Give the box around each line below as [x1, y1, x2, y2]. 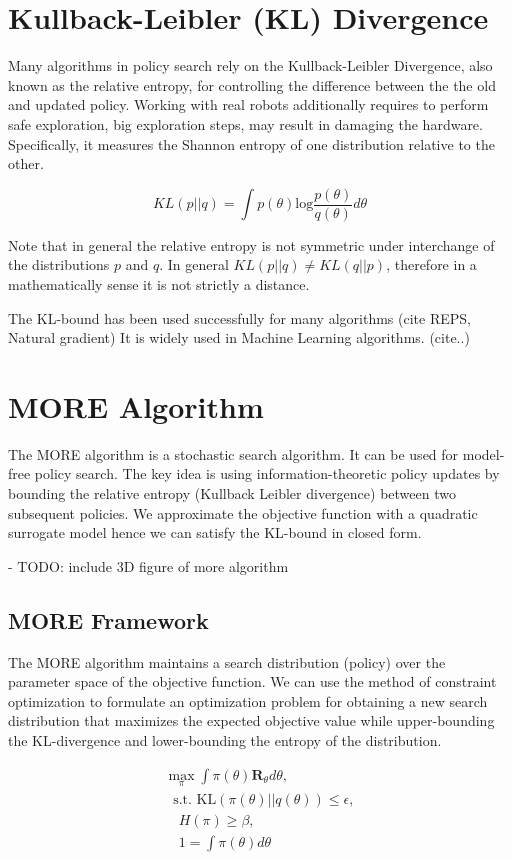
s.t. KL [173, 792, 217, 807]
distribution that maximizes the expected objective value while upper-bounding [8, 710, 495, 731]
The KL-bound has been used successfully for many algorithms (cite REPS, [8, 307, 471, 328]
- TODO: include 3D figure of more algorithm [8, 555, 289, 576]
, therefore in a [386, 254, 477, 275]
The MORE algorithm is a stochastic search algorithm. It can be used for [8, 443, 459, 464]
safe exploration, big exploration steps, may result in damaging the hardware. [8, 113, 483, 134]
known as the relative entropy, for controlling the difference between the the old [8, 74, 496, 95]
